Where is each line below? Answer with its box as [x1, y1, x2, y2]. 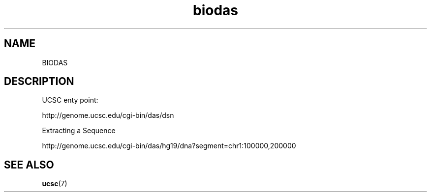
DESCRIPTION [4, 75, 74, 88]
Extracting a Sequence [42, 126, 116, 135]
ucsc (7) [42, 179, 67, 188]
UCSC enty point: [42, 96, 98, 105]
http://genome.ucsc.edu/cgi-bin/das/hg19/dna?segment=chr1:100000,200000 [42, 141, 296, 150]
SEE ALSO [4, 158, 54, 171]
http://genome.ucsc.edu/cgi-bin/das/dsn [42, 111, 174, 120]
